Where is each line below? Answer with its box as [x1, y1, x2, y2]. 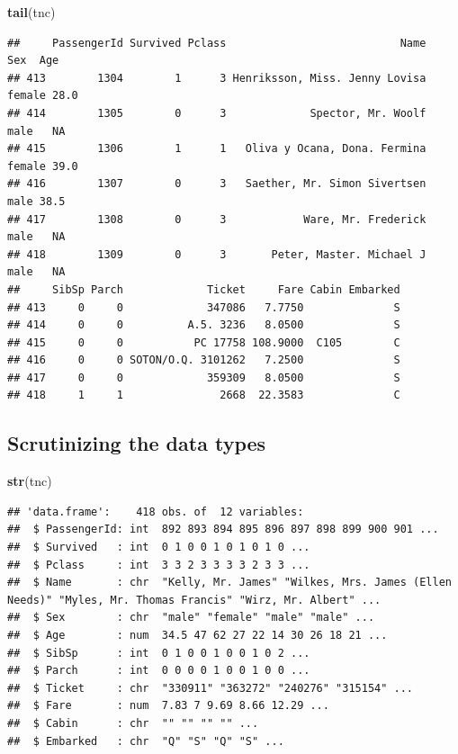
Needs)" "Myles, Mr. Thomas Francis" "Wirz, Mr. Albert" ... [7, 593, 382, 606]
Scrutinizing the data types [7, 429, 266, 457]
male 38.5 [7, 194, 66, 208]
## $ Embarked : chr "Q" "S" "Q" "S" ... [7, 734, 284, 748]
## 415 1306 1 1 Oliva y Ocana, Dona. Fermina [7, 142, 427, 156]
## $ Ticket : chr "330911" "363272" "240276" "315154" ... [7, 681, 414, 695]
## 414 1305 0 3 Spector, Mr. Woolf [7, 106, 427, 120]
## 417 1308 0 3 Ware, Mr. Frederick [7, 212, 427, 226]
